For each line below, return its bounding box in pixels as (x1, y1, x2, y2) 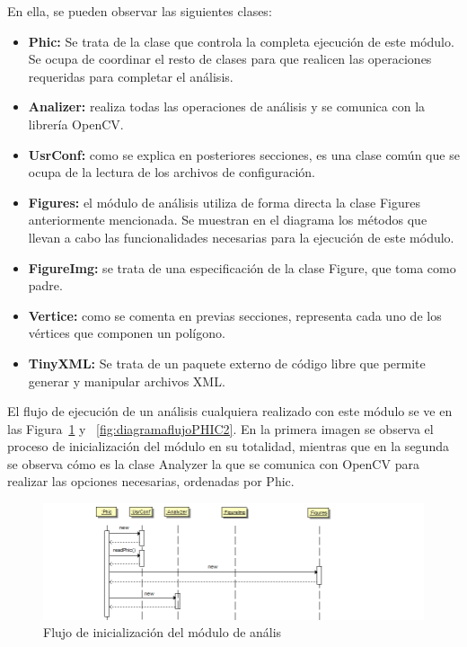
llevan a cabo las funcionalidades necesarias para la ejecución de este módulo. (28, 227, 454, 246)
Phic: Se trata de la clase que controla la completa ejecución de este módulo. (28, 31, 454, 50)
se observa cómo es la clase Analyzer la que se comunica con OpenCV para (7, 454, 419, 473)
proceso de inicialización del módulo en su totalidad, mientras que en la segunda (7, 437, 449, 456)
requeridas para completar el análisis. (28, 66, 233, 85)
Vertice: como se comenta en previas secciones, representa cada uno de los (28, 306, 442, 324)
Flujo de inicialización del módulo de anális (43, 623, 282, 642)
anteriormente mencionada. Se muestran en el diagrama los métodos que (28, 210, 427, 229)
